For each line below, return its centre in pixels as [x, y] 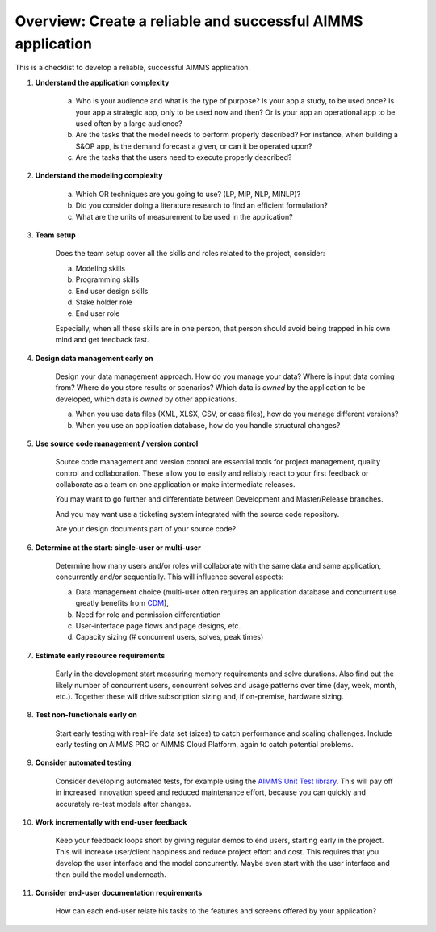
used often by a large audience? [129, 123]
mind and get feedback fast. [102, 340]
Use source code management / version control [117, 443]
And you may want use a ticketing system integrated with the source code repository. [197, 514]
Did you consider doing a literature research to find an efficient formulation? [202, 205]
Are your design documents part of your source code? [146, 529]
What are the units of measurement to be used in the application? [184, 216]
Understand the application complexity [102, 82]
